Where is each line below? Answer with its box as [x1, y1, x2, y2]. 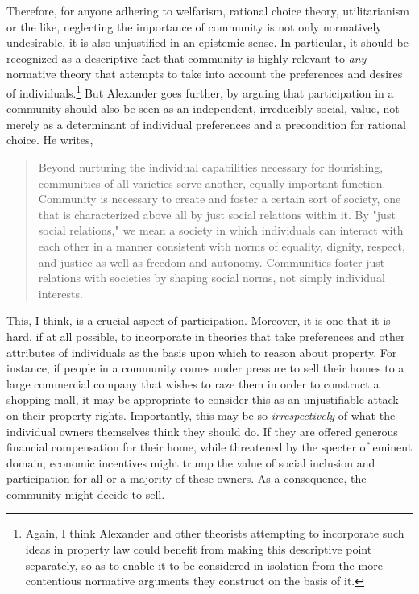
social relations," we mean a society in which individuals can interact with [38, 222, 404, 239]
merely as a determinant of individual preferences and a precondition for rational [6, 115, 406, 132]
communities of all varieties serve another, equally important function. [38, 174, 386, 191]
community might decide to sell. [6, 485, 165, 502]
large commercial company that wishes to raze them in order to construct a [6, 375, 380, 392]
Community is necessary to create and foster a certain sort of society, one [38, 190, 401, 207]
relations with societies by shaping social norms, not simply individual [38, 269, 385, 286]
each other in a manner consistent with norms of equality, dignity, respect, [38, 237, 405, 254]
